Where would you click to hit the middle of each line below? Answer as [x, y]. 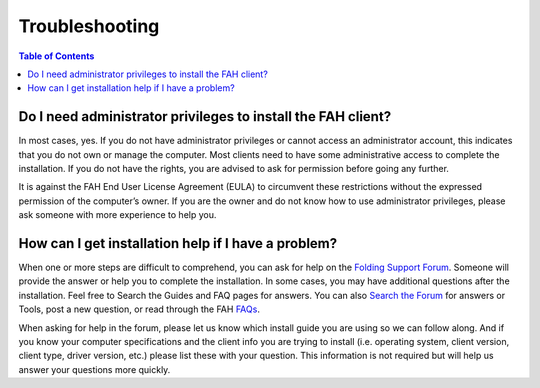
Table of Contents [56, 56]
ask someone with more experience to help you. [117, 215]
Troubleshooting [89, 26]
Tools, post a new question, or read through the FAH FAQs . [139, 309]
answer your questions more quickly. [94, 369]
